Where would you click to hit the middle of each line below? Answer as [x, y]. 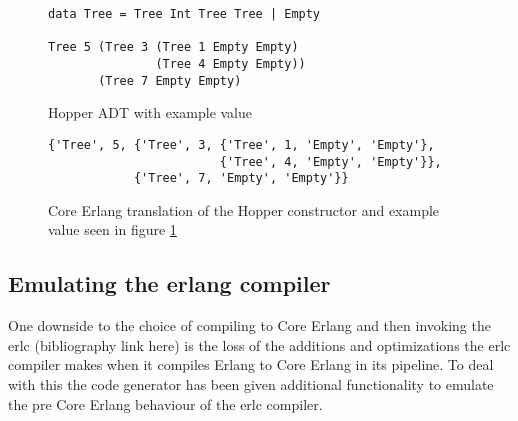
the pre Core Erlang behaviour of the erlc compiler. [165, 403]
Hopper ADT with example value [150, 112]
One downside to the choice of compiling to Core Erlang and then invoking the [249, 325]
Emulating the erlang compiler [169, 283]
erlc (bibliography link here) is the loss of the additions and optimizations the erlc [259, 344]
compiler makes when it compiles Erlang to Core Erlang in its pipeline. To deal [251, 364]
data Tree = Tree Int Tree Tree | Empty [184, 14]
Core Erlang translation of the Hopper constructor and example [244, 209]
